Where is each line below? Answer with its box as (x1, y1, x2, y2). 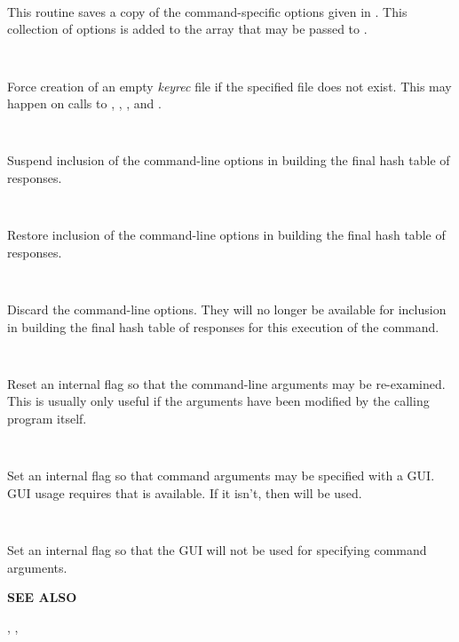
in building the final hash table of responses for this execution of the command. (7, 317, 439, 336)
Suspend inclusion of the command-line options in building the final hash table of (7, 151, 450, 170)
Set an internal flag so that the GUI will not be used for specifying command (7, 541, 427, 559)
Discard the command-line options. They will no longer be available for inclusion (7, 300, 447, 319)
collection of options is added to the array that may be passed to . (7, 20, 368, 38)
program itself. (7, 409, 87, 428)
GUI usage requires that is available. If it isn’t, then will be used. (7, 483, 362, 502)
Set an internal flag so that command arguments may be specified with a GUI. (7, 466, 435, 485)
